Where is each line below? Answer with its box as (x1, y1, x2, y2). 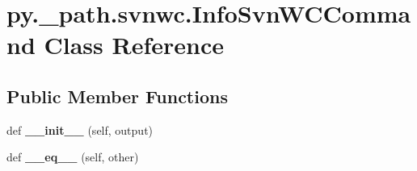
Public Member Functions (6, 83, 228, 108)
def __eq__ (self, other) (6, 148, 139, 165)
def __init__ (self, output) (6, 121, 154, 138)
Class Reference (44, 28, 224, 61)
